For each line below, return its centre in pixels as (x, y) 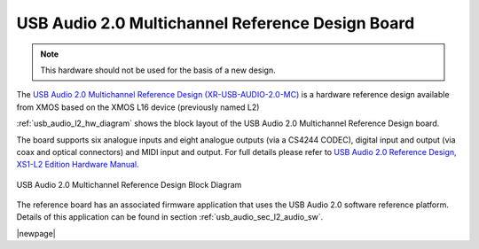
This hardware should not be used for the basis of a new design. (158, 70)
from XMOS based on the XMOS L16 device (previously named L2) (138, 107)
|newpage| (36, 233)
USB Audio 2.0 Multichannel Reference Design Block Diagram (129, 184)
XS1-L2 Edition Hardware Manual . (78, 165)
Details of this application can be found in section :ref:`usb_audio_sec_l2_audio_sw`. (170, 217)
